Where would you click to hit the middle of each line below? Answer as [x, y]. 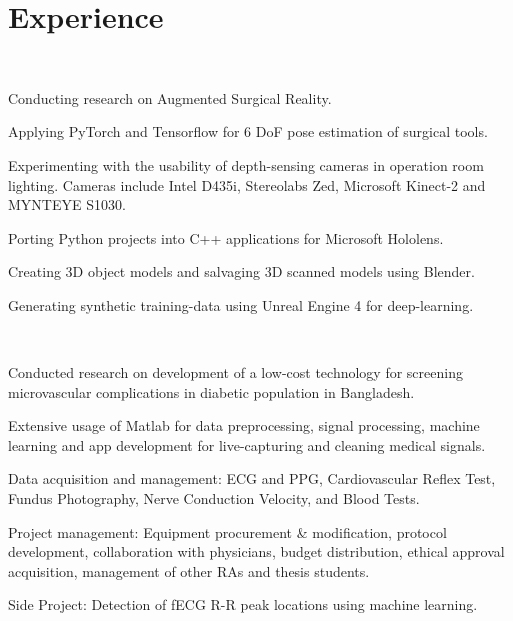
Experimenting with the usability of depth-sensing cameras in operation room [246, 164]
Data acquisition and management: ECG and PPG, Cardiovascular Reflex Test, [252, 478]
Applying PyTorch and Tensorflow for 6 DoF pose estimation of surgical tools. [248, 131]
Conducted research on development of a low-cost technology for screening [235, 372]
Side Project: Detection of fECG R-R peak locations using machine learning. [243, 604]
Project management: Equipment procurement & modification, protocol [227, 531]
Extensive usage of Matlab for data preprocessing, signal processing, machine [244, 425]
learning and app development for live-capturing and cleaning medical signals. [247, 444]
